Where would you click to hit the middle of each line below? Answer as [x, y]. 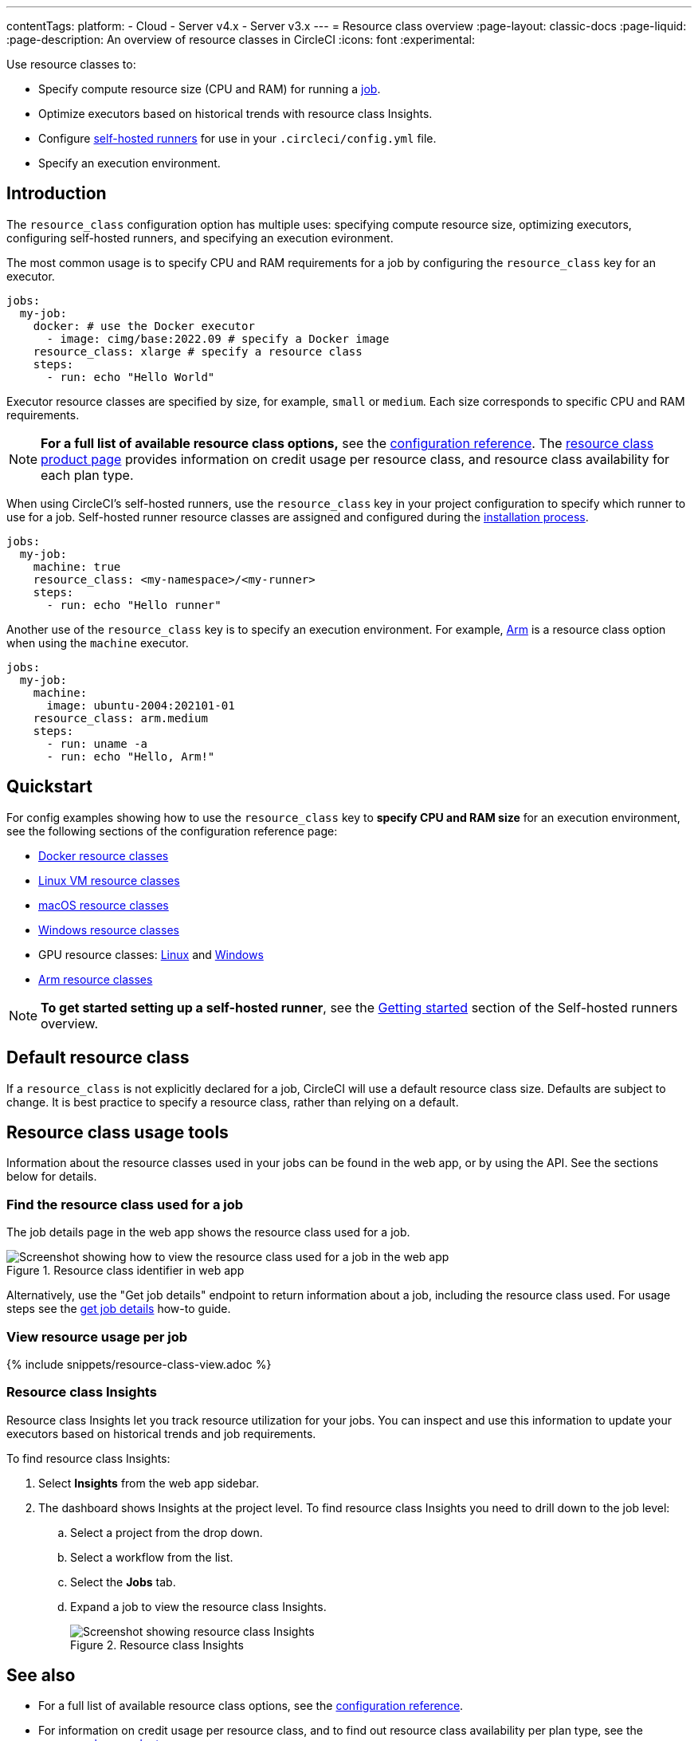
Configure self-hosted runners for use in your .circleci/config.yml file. [237, 138]
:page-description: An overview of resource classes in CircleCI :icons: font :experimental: [241, 39]
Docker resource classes [104, 855]
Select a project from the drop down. [167, 1532]
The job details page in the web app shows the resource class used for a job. [208, 1232]
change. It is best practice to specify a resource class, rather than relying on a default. [233, 1102]
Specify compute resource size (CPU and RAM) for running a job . [210, 89]
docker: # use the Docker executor [144, 326]
